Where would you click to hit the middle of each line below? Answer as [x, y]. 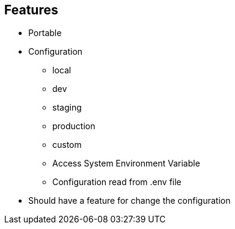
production [74, 126]
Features [31, 10]
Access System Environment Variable [126, 163]
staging [67, 108]
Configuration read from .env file [117, 182]
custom [67, 145]
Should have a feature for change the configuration [130, 201]
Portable [45, 33]
